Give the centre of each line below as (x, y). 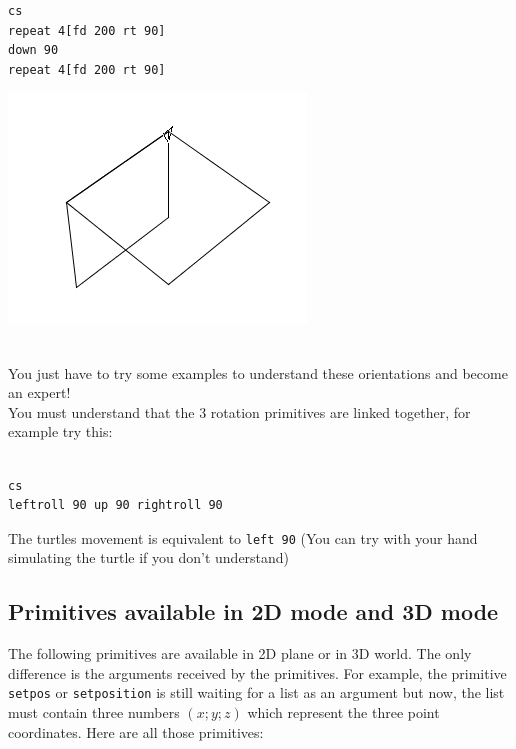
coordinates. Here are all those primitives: (136, 731)
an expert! (39, 392)
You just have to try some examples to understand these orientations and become (258, 372)
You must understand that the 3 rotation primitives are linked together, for (239, 411)
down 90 (33, 50)
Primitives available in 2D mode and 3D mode (253, 611)
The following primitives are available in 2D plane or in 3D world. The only (240, 653)
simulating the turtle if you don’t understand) (149, 557)
